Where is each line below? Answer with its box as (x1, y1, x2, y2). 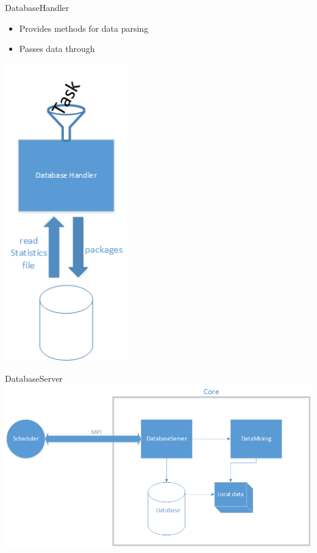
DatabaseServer (5, 372, 63, 384)
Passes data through (19, 42, 95, 55)
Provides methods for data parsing (19, 21, 149, 34)
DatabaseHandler (5, 1, 69, 13)
